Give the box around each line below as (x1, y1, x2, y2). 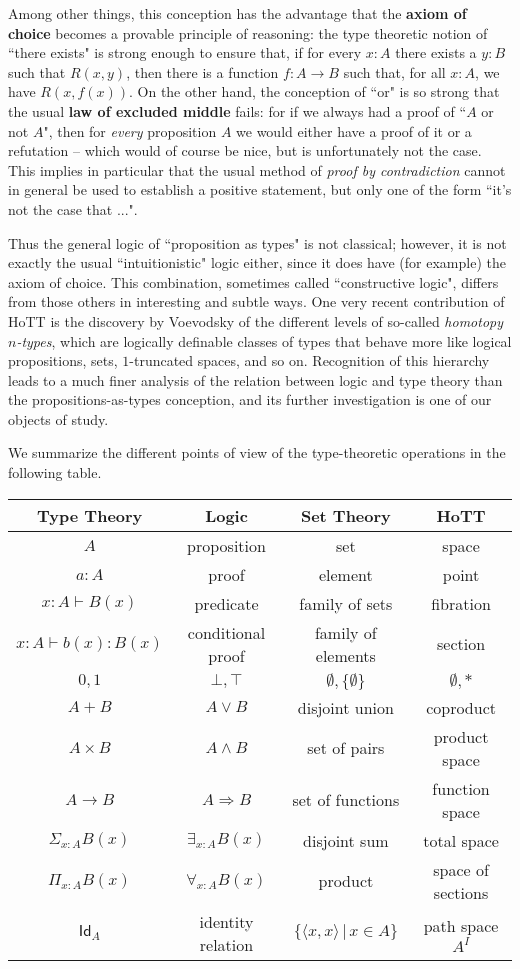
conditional (187, 620, 266, 644)
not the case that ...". (8, 198, 138, 219)
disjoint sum (303, 828, 389, 852)
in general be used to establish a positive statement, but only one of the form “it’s (8, 179, 512, 200)
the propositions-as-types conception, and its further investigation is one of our (8, 389, 492, 410)
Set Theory (300, 503, 391, 527)
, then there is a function (126, 61, 279, 82)
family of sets (299, 591, 393, 615)
